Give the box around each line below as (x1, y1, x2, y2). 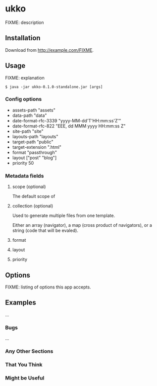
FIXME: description (5, 19, 44, 25)
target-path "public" (12, 139, 53, 145)
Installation (5, 34, 41, 42)
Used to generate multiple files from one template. (12, 212, 115, 219)
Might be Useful (5, 374, 45, 381)
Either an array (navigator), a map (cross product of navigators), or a (12, 222, 152, 228)
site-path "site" (12, 128, 44, 134)
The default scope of (12, 193, 55, 199)
